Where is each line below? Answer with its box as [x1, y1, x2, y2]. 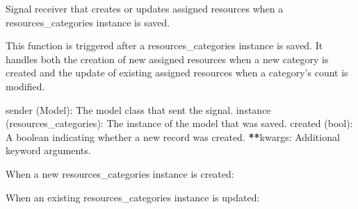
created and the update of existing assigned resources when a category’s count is [6, 65, 348, 80]
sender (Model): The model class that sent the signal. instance [6, 102, 271, 117]
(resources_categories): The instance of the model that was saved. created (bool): [6, 116, 353, 131]
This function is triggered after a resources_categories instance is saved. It [6, 38, 323, 53]
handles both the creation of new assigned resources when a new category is [6, 51, 329, 66]
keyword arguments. [6, 143, 91, 158]
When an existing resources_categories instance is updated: [6, 190, 260, 204]
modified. [6, 78, 45, 93]
